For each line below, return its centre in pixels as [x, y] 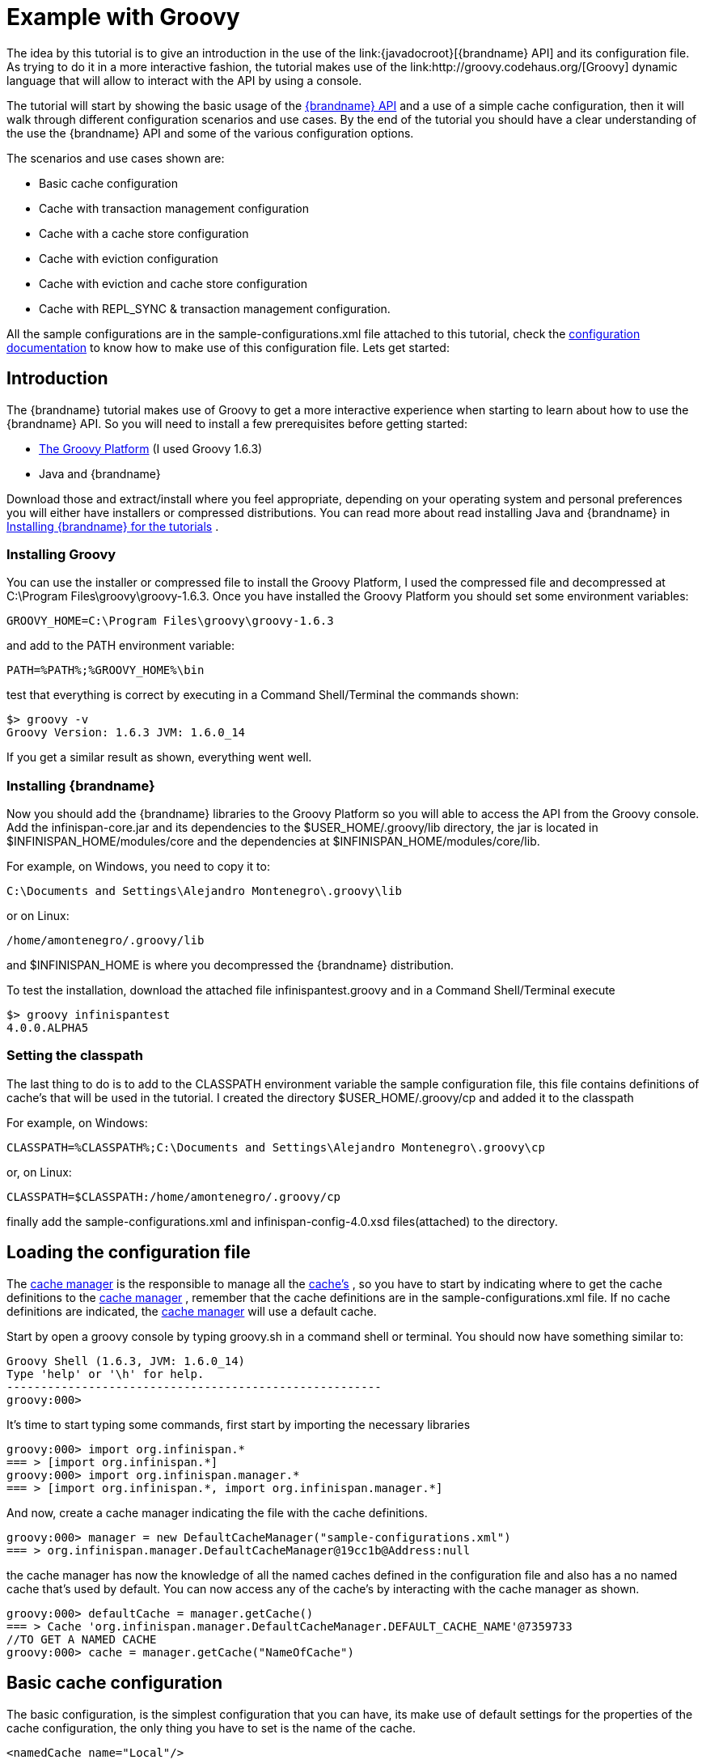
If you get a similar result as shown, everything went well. [159, 757]
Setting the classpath [75, 1056]
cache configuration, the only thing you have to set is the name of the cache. [211, 1728]
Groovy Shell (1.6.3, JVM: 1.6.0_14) [126, 1361]
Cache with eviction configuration [129, 258]
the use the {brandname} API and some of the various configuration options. [210, 133]
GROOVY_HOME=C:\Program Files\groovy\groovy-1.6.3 [170, 621]
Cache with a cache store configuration [144, 233]
